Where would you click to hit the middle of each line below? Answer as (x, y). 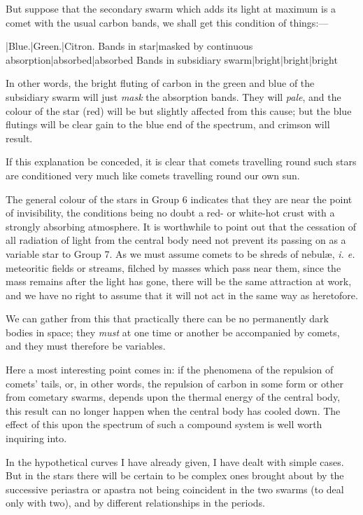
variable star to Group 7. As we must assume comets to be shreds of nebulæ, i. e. (180, 253)
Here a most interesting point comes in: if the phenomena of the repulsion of (170, 370)
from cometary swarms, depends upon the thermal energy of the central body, (173, 397)
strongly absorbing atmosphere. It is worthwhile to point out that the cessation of (181, 226)
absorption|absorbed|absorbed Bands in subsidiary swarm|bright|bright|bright (172, 59)
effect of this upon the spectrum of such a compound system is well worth (164, 424)
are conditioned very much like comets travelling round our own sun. (153, 175)
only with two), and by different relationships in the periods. (135, 503)
